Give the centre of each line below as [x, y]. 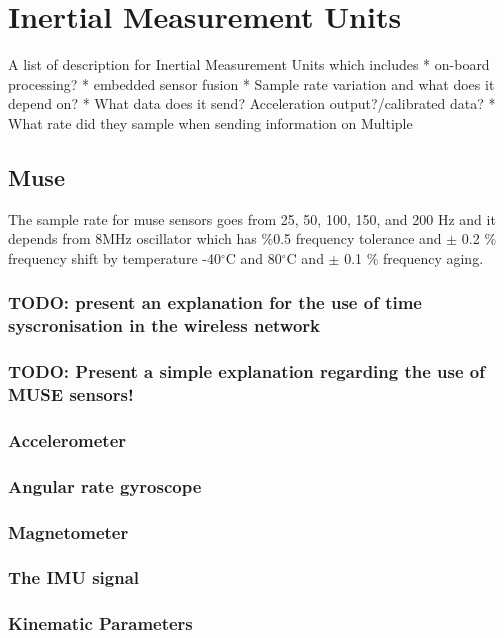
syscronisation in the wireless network [164, 325]
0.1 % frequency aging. [414, 257]
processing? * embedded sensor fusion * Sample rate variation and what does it [251, 83]
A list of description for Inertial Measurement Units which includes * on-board [249, 64]
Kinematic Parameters [100, 623]
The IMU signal [74, 577]
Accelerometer [67, 439]
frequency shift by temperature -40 [114, 257]
